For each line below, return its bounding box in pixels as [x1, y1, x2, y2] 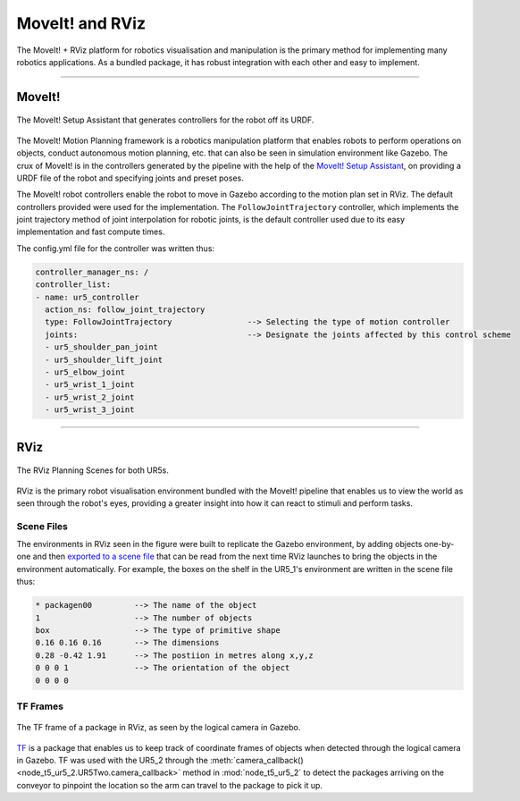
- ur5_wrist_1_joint [45, 380, 135, 390]
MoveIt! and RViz [16, 13, 147, 33]
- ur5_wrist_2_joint [45, 392, 135, 402]
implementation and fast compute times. [16, 226, 165, 237]
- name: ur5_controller [35, 291, 140, 302]
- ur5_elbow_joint [45, 367, 125, 377]
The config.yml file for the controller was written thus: [16, 242, 214, 254]
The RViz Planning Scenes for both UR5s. [16, 465, 170, 476]
